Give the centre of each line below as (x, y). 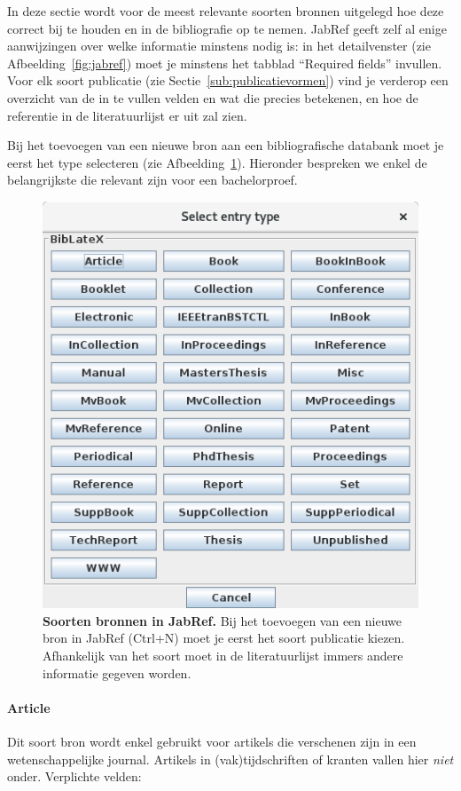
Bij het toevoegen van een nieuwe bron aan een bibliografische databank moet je (226, 145)
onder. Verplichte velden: (74, 776)
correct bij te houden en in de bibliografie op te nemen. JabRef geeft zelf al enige (227, 28)
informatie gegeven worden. (117, 672)
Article (29, 707)
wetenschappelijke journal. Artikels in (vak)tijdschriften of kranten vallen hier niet (230, 759)
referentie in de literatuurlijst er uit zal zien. (127, 115)
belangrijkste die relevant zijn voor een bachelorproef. (152, 180)
